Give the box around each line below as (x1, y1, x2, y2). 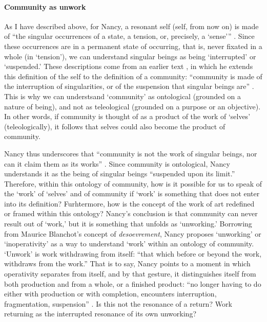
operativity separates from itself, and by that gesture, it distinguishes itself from (4, 268, 256, 279)
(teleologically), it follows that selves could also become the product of (4, 121, 225, 131)
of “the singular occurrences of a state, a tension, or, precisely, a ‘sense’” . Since (4, 31, 255, 41)
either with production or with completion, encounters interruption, (4, 288, 217, 299)
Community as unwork (4, 1, 86, 12)
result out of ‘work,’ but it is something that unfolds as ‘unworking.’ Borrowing (4, 218, 252, 229)
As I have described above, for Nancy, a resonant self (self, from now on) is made (4, 20, 259, 31)
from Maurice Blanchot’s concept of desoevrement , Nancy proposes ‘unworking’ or (4, 228, 261, 239)
